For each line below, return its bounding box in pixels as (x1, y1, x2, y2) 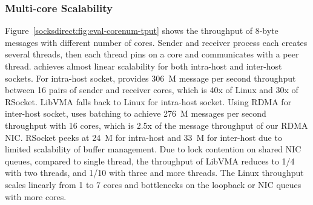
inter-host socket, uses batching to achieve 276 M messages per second (5, 107, 266, 120)
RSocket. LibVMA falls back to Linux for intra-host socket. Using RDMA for (5, 95, 292, 108)
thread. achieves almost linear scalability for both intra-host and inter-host (5, 60, 282, 72)
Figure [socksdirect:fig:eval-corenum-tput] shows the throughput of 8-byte (5, 24, 278, 37)
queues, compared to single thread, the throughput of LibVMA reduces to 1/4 (5, 154, 295, 167)
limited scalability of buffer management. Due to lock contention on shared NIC (5, 143, 301, 155)
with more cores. (5, 190, 67, 203)
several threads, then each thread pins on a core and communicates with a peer (5, 48, 299, 60)
